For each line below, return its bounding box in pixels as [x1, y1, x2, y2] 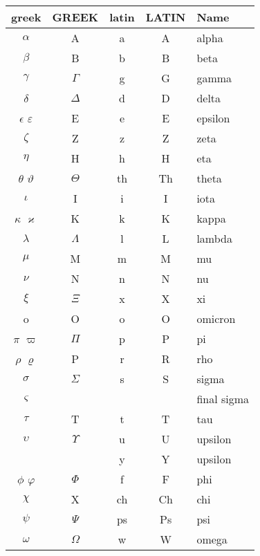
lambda [196, 230, 232, 246]
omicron [196, 311, 236, 326]
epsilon [196, 110, 230, 126]
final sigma [196, 391, 250, 407]
